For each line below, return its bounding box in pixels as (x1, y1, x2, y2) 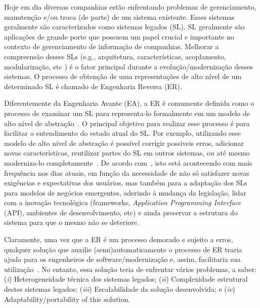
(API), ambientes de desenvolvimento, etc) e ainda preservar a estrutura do (4, 207, 238, 217)
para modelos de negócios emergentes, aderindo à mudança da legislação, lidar (4, 187, 246, 198)
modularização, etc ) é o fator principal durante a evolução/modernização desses (4, 61, 253, 71)
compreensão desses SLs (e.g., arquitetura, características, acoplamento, (4, 51, 226, 61)
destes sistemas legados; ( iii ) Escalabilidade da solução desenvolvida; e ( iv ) (4, 284, 235, 294)
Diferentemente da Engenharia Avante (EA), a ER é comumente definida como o (4, 98, 254, 108)
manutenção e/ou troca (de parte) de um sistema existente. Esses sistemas (4, 11, 235, 22)
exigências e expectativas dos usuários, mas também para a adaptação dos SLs (4, 177, 247, 188)
